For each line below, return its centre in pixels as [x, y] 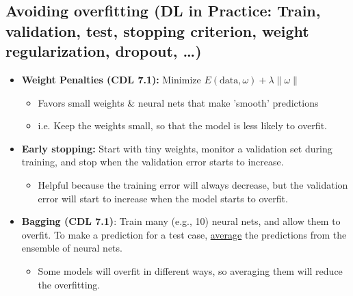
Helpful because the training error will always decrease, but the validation [193, 184]
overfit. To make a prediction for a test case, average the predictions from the [184, 234]
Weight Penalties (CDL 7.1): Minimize [111, 79]
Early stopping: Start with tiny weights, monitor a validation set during [177, 148]
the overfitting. [69, 284]
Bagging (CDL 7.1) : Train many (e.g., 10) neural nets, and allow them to [181, 221]
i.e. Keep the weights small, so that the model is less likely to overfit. [182, 125]
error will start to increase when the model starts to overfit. [163, 198]
